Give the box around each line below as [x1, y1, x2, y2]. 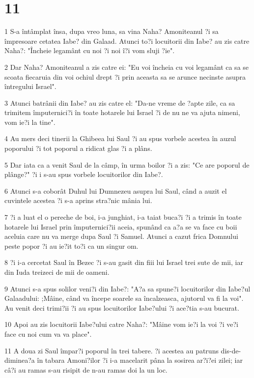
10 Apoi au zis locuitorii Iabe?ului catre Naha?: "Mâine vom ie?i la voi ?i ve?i [4, 319, 238, 329]
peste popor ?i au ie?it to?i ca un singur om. [4, 240, 139, 251]
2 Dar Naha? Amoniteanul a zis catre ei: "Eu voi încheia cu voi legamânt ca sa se [4, 61, 249, 72]
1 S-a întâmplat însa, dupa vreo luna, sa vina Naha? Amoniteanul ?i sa [4, 26, 219, 36]
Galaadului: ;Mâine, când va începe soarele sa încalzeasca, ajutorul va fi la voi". [4, 293, 244, 303]
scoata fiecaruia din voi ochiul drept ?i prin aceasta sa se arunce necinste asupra [4, 71, 246, 82]
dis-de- [221, 345, 241, 355]
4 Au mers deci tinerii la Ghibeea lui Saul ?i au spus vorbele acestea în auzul [4, 133, 236, 144]
